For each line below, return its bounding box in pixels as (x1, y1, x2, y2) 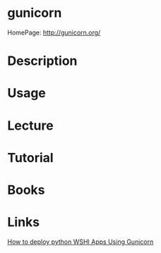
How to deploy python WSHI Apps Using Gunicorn (7, 237, 154, 246)
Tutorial (7, 149, 54, 166)
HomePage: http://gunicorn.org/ (7, 28, 101, 37)
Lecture (7, 118, 54, 133)
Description (7, 53, 78, 69)
